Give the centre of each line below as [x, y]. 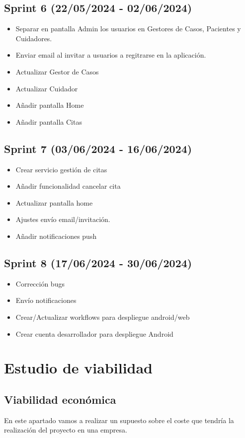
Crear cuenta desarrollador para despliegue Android [94, 333]
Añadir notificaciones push [56, 236]
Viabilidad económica [60, 399]
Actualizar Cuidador [47, 88]
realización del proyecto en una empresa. [66, 430]
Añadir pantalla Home [50, 105]
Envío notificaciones [46, 300]
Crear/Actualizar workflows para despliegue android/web [103, 317]
